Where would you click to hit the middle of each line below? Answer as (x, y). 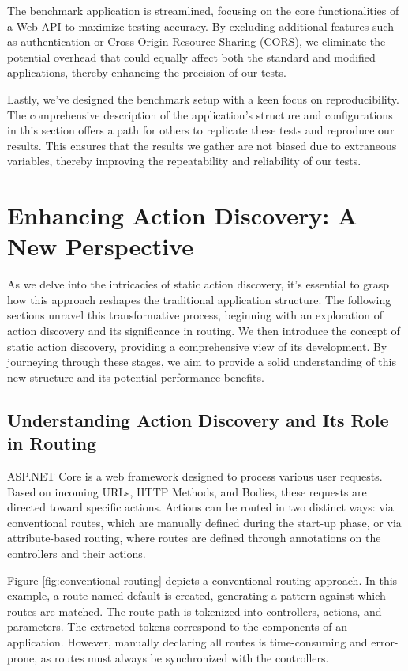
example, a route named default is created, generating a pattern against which (197, 596)
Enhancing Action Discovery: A (182, 215)
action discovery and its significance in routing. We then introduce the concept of (204, 331)
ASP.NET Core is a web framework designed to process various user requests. (195, 476)
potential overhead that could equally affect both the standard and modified (191, 57)
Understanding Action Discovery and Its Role (198, 419)
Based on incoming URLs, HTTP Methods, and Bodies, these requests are (187, 491)
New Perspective (100, 246)
